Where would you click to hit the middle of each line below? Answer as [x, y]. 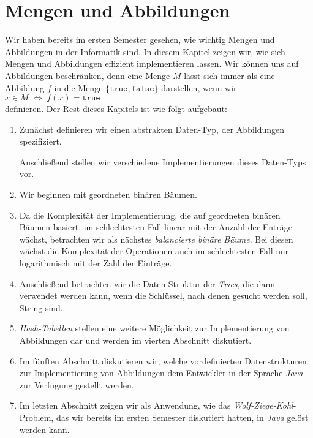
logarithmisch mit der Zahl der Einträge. [96, 263]
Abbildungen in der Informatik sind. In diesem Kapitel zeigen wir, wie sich [145, 51]
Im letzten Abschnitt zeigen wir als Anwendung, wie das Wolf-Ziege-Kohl [156, 405]
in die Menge [78, 87]
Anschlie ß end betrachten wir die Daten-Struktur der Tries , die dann [147, 283]
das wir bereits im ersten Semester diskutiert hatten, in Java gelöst [182, 417]
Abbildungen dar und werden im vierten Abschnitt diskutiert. [135, 340]
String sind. [41, 307]
